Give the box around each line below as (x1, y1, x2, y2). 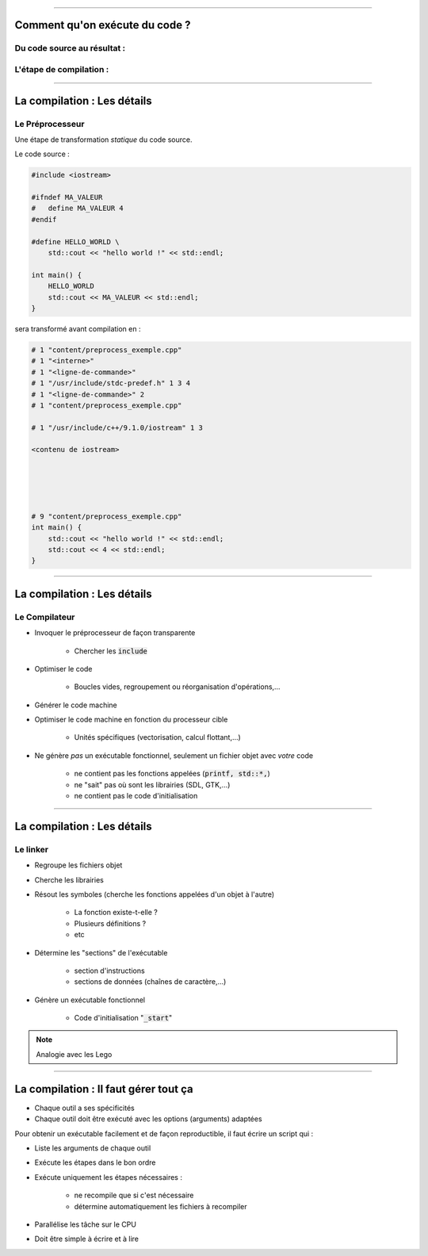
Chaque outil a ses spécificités (34, 1103, 135, 1112)
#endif (31, 215, 57, 224)
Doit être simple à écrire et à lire (34, 1234, 139, 1244)
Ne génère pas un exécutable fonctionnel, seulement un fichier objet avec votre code (34, 750, 313, 760)
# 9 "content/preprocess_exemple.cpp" (31, 511, 182, 521)
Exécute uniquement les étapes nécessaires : (34, 1172, 182, 1181)
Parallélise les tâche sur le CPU (34, 1220, 136, 1229)
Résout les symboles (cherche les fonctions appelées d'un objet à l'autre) (34, 889, 275, 899)
